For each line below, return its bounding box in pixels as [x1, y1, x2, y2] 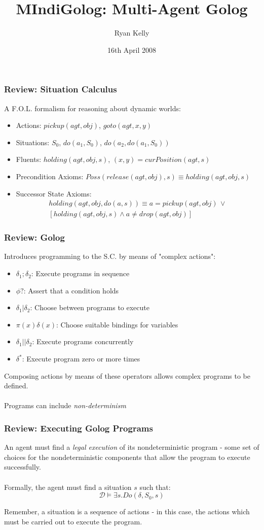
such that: [139, 481, 171, 492]
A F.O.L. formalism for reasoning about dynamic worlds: [4, 103, 181, 113]
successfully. [4, 461, 41, 472]
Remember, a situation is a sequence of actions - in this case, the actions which [4, 506, 250, 517]
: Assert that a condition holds [23, 285, 119, 295]
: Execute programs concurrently [32, 336, 134, 347]
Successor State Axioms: [16, 188, 92, 198]
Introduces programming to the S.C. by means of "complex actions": [4, 251, 216, 261]
